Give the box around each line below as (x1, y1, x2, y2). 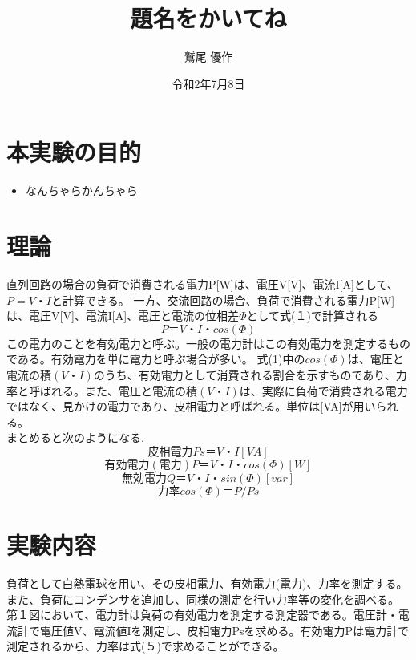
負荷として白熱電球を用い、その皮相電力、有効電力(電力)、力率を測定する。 (6, 575, 408, 592)
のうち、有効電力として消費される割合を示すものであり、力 (93, 366, 407, 383)
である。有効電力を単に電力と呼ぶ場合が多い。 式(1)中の (6, 350, 305, 367)
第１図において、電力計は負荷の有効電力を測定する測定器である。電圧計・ (6, 606, 398, 623)
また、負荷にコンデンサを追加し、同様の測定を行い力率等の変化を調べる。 (6, 590, 399, 607)
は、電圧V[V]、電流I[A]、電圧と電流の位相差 (6, 307, 240, 324)
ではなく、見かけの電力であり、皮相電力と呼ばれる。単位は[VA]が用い (6, 398, 376, 415)
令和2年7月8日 (172, 75, 245, 91)
